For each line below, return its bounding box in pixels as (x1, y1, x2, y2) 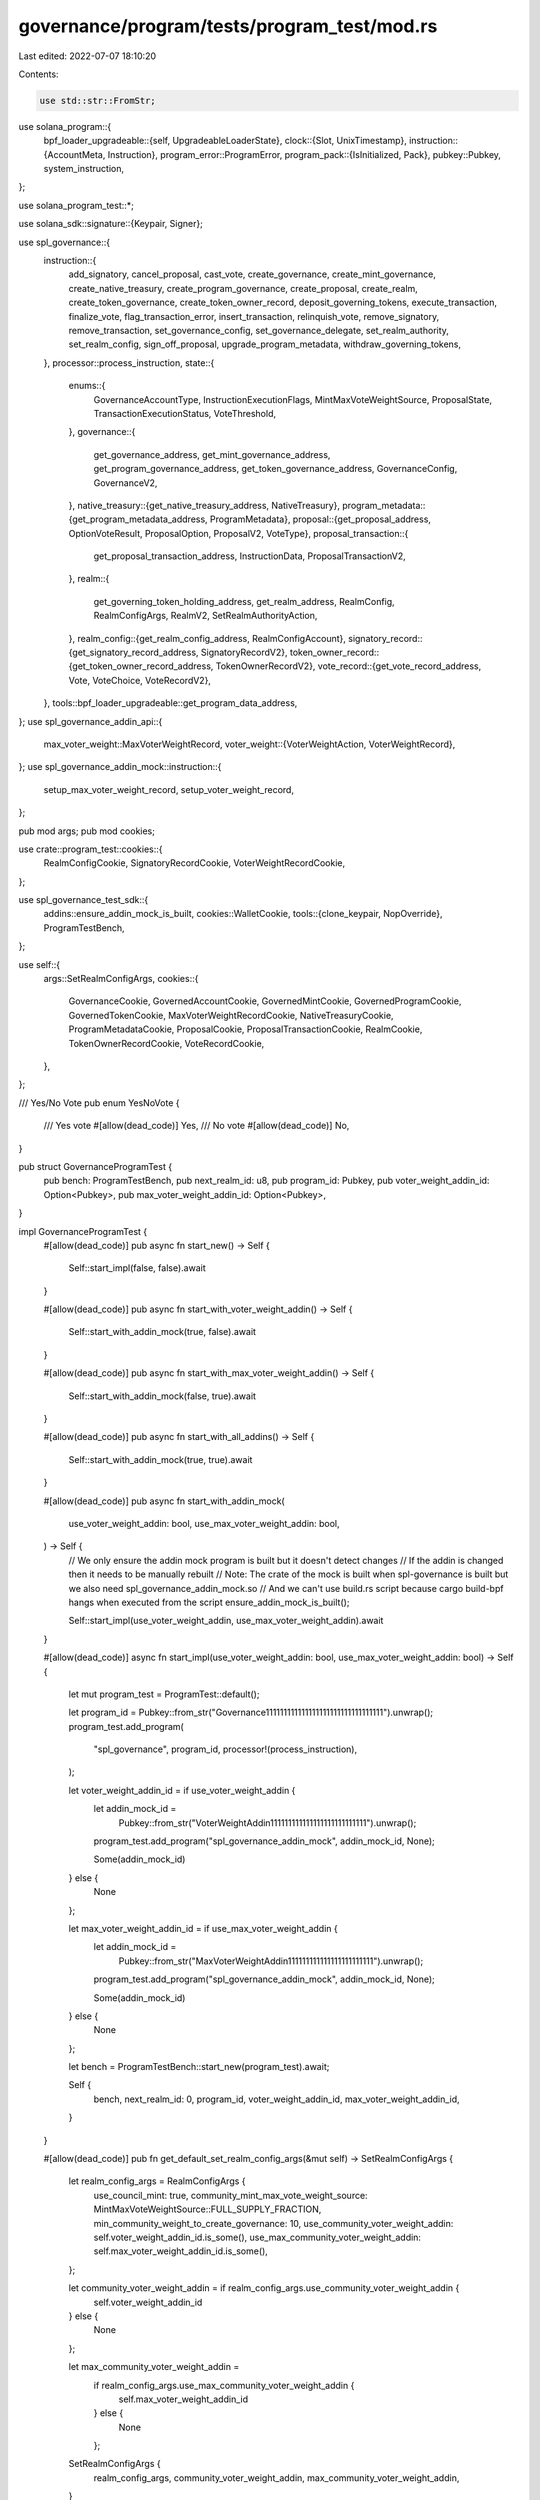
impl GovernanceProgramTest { (18, 1225, 148, 1237)
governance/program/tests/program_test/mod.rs (18, 15, 438, 37)
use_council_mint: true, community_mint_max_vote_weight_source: (93, 2189, 369, 2201)
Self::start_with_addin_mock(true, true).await (68, 1453, 253, 1465)
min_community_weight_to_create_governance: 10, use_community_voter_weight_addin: (93, 2217, 454, 2229)
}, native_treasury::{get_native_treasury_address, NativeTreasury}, (68, 499, 340, 511)
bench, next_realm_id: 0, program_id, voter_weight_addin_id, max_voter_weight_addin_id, (93, 2093, 460, 2105)
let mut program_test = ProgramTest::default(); (68, 1688, 260, 1700)
